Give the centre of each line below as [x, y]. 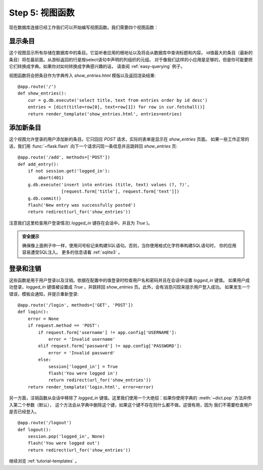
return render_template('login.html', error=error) [91, 387]
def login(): [33, 312]
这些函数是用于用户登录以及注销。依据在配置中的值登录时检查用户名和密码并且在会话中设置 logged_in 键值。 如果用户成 [129, 280]
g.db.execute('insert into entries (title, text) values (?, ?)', [109, 185]
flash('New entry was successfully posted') [82, 205]
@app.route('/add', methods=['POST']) [64, 157]
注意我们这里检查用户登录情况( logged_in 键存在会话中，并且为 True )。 [81, 223]
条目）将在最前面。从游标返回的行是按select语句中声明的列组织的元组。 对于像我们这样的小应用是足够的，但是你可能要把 [131, 59]
